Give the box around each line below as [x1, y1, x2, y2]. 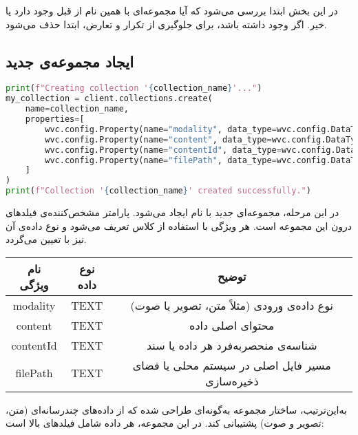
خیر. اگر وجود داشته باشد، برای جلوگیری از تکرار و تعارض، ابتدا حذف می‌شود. [6, 17, 327, 31]
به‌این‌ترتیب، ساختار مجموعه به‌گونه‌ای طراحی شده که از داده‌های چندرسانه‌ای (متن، [6, 402, 347, 416]
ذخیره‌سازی [204, 372, 259, 389]
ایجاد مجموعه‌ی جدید [6, 50, 134, 72]
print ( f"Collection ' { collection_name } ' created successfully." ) [6, 186, 311, 196]
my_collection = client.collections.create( [6, 94, 213, 104]
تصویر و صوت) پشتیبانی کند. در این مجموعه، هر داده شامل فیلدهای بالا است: [6, 416, 324, 430]
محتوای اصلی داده [189, 317, 275, 333]
